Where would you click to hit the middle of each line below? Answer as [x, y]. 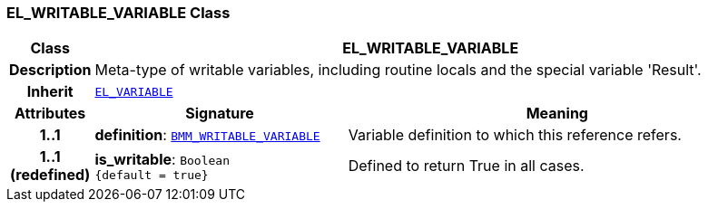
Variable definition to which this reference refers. [515, 135]
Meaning [557, 114]
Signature [220, 114]
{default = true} [152, 175]
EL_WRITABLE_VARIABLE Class [118, 13]
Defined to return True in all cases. [466, 166]
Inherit [50, 92]
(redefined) [50, 175]
